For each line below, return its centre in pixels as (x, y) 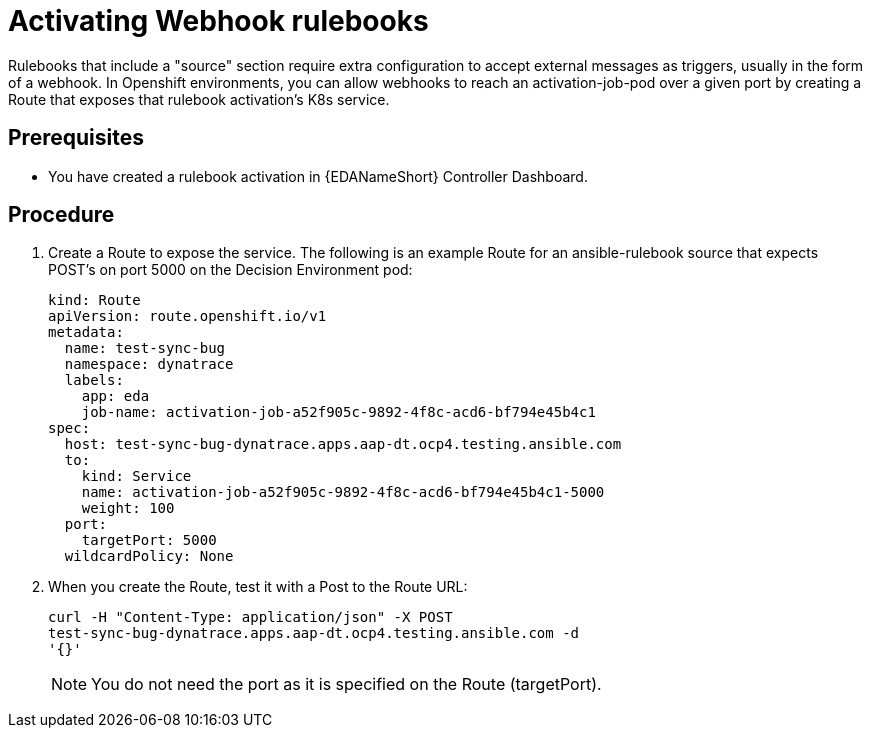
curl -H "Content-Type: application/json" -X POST (250, 617)
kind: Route (94, 300)
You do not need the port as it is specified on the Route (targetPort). (346, 684)
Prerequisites (76, 138)
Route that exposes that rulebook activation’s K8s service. (199, 99)
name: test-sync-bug (145, 348)
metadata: (86, 332)
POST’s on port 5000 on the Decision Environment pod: (230, 270)
